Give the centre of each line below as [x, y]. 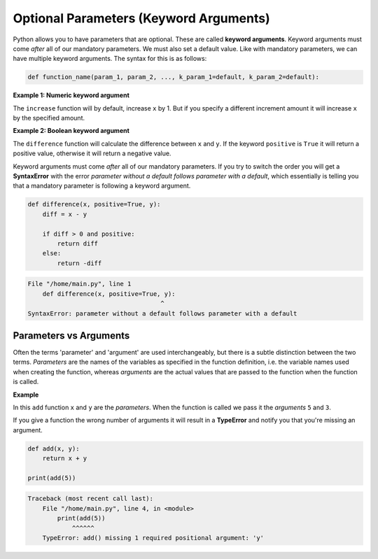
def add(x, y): [54, 448]
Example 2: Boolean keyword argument [71, 131]
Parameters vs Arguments [71, 335]
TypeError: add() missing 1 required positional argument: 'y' [153, 538]
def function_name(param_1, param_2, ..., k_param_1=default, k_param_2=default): [174, 77]
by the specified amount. [49, 118]
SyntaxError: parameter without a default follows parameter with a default [162, 313]
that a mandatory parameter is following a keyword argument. [102, 186]
